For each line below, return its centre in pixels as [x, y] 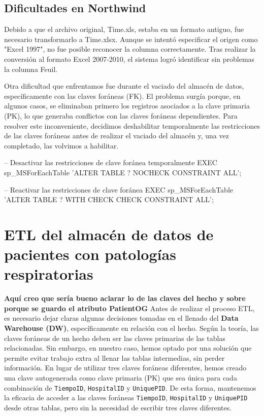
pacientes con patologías [90, 254]
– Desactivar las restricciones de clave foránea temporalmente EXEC [111, 162]
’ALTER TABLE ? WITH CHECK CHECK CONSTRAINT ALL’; [109, 199]
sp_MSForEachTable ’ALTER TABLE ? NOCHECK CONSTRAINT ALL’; [123, 172]
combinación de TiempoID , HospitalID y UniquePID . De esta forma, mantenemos [130, 387]
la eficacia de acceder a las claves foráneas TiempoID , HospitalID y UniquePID [126, 398]
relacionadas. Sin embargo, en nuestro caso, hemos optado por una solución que [128, 348]
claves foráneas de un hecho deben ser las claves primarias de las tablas [115, 338]
